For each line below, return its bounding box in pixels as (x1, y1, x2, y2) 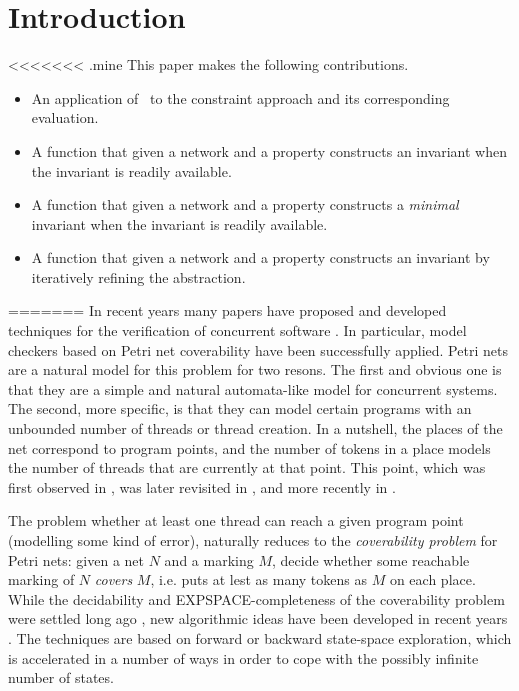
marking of (8, 569, 75, 590)
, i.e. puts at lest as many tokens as (150, 569, 367, 590)
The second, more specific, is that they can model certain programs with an (8, 398, 472, 419)
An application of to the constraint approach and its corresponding (31, 87, 450, 108)
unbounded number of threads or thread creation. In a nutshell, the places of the (8, 418, 503, 439)
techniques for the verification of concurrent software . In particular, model (8, 320, 467, 341)
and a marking (164, 549, 254, 570)
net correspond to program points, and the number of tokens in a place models (8, 437, 491, 458)
